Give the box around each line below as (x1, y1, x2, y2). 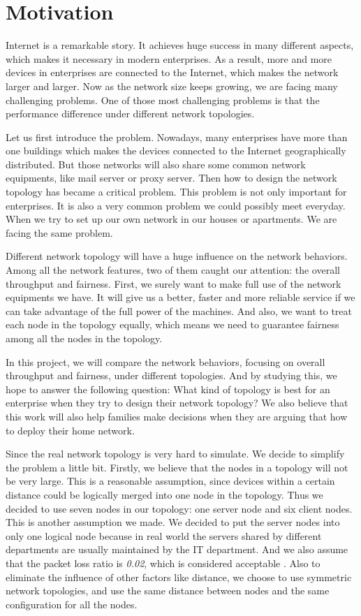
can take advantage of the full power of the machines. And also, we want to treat (6, 303, 353, 318)
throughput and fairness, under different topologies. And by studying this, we (6, 368, 337, 383)
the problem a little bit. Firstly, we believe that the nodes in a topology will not (6, 460, 348, 474)
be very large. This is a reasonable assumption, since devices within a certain (6, 474, 335, 488)
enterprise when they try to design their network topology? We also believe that (6, 395, 348, 410)
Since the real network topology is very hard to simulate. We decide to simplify (6, 446, 345, 461)
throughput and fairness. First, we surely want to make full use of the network (6, 276, 341, 291)
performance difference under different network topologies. (6, 106, 255, 121)
